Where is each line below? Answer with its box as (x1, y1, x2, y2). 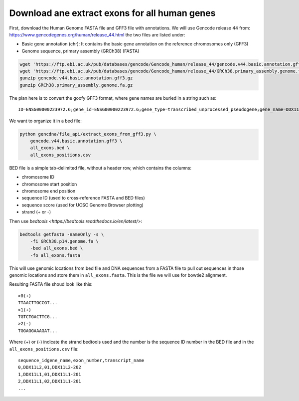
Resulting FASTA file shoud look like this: (9, 281, 93, 287)
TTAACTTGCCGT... (18, 300, 58, 306)
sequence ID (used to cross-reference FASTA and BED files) (21, 195, 146, 201)
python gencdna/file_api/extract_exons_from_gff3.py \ (19, 131, 156, 137)
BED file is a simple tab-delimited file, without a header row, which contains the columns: (9, 165, 192, 171)
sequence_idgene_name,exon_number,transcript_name (18, 357, 145, 363)
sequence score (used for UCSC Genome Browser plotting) (21, 202, 144, 208)
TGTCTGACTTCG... (18, 314, 58, 319)
